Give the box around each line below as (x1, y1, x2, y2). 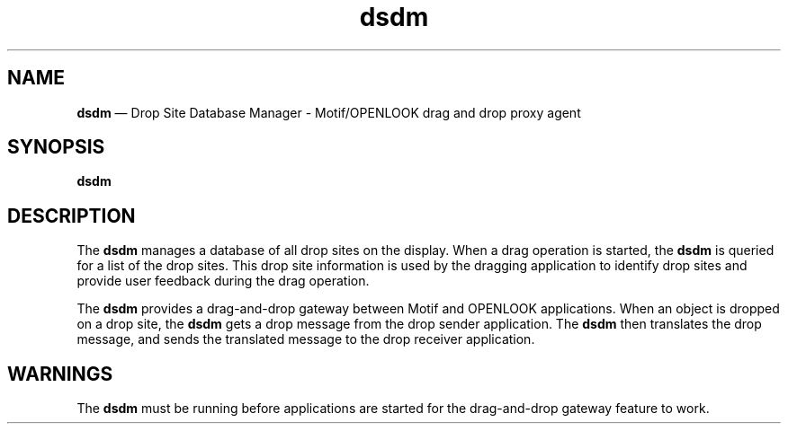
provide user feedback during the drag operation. (76, 273, 370, 289)
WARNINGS (7, 362, 113, 385)
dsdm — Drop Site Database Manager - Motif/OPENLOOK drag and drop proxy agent (76, 104, 581, 120)
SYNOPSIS (7, 136, 105, 159)
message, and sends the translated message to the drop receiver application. (76, 331, 535, 347)
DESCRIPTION (7, 204, 136, 227)
